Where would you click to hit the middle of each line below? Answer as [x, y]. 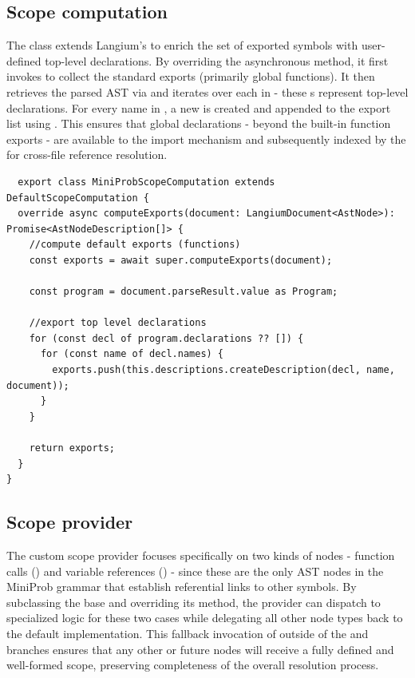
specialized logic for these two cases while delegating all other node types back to [205, 618]
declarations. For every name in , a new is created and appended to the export [199, 107]
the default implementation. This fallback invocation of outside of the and [188, 633]
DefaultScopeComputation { [78, 198]
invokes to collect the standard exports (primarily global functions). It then [191, 76]
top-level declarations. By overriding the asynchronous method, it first [217, 60]
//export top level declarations [118, 323]
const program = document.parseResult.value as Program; [184, 292]
